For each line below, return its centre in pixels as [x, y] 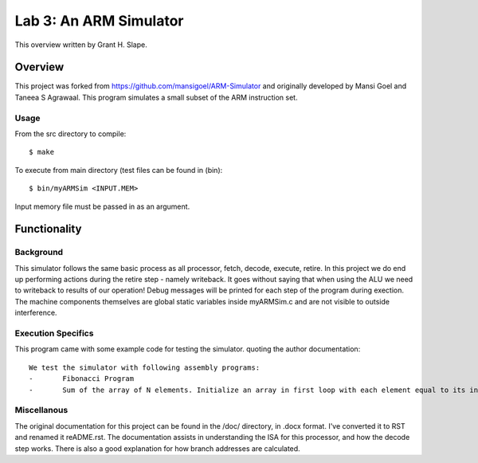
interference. [36, 313]
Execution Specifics [54, 333]
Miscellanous [41, 410]
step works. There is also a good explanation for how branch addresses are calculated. [157, 448]
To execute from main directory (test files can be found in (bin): [119, 170]
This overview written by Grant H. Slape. [81, 45]
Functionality [48, 229]
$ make [42, 152]
